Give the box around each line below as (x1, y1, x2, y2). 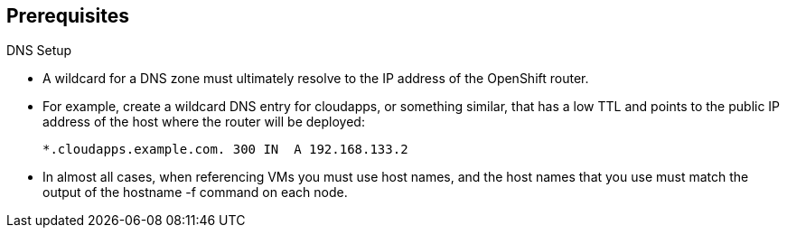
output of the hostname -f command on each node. (42, 184, 348, 201)
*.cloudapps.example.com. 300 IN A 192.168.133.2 (42, 142, 408, 157)
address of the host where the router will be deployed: (42, 114, 365, 130)
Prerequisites (6, 5, 129, 27)
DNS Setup (6, 42, 72, 59)
